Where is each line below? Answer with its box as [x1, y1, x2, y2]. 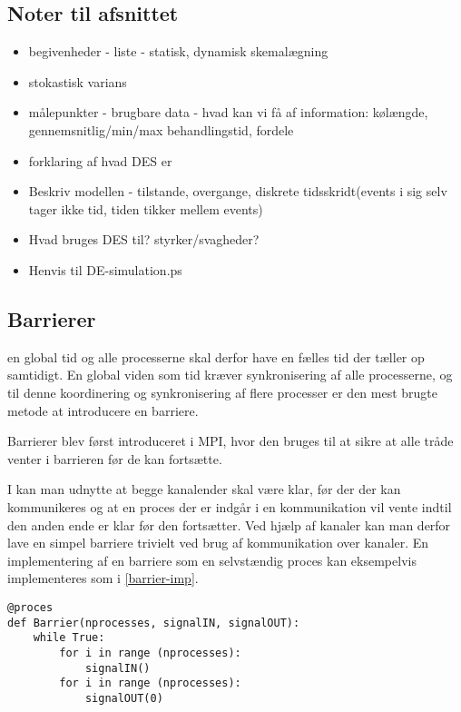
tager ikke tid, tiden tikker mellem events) [28, 199, 263, 218]
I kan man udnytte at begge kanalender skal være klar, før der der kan [7, 480, 401, 499]
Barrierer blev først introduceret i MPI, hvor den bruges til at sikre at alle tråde [7, 431, 454, 450]
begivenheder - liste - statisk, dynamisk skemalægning [28, 42, 329, 61]
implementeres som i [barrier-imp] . [7, 569, 199, 588]
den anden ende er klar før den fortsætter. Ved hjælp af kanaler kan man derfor [7, 515, 451, 534]
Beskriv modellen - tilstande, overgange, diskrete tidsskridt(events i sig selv [28, 182, 447, 201]
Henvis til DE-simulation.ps [28, 260, 182, 279]
